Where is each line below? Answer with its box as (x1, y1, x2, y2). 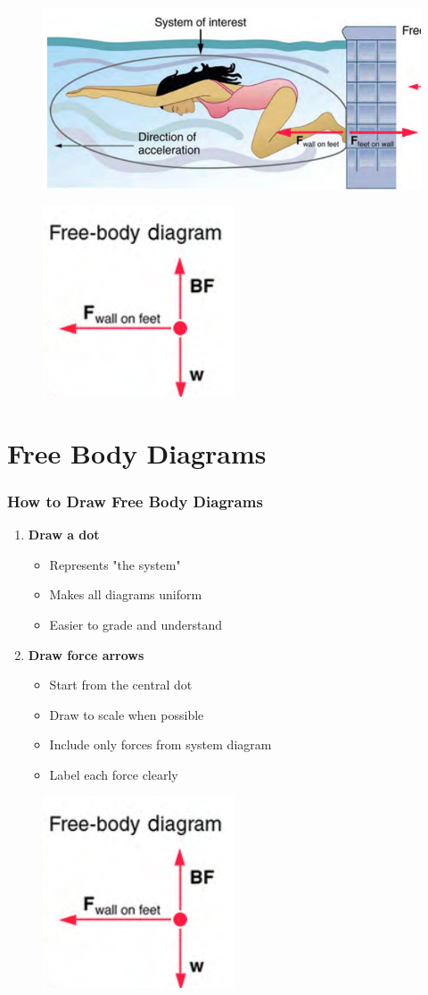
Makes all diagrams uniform (49, 585, 202, 604)
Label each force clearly (49, 765, 178, 784)
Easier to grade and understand (49, 615, 222, 634)
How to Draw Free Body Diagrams (7, 490, 263, 512)
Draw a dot (28, 525, 100, 544)
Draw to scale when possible (49, 705, 204, 723)
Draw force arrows (28, 645, 144, 664)
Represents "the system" (49, 555, 181, 573)
